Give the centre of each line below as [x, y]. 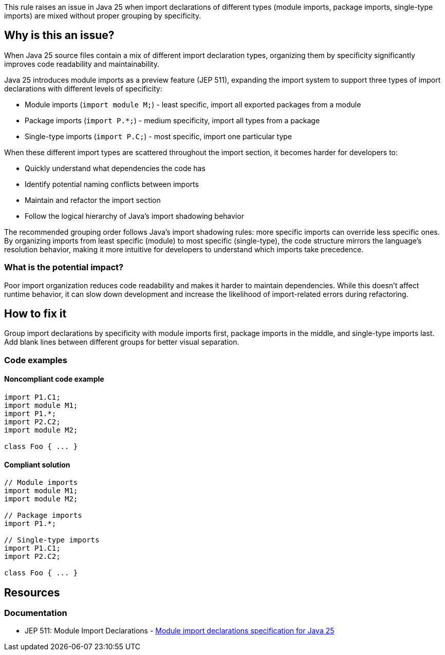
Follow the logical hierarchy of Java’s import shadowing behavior [134, 216]
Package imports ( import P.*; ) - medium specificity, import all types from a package [172, 120]
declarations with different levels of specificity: [83, 88]
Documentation [36, 613]
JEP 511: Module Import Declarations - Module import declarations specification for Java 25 [180, 631]
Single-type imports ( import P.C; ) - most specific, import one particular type [158, 136]
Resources [32, 592]
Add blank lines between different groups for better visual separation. [122, 342]
